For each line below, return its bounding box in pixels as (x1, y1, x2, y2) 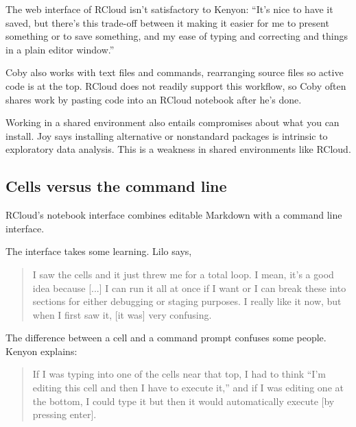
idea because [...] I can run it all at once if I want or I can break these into (32, 280, 346, 295)
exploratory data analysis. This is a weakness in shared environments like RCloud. (5, 142, 351, 156)
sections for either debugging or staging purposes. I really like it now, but (32, 294, 342, 308)
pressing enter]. (32, 407, 97, 422)
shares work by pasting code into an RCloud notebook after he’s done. (5, 92, 302, 106)
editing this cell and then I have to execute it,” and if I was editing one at (32, 380, 344, 395)
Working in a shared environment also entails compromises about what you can (5, 115, 340, 130)
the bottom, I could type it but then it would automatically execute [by (32, 393, 335, 408)
